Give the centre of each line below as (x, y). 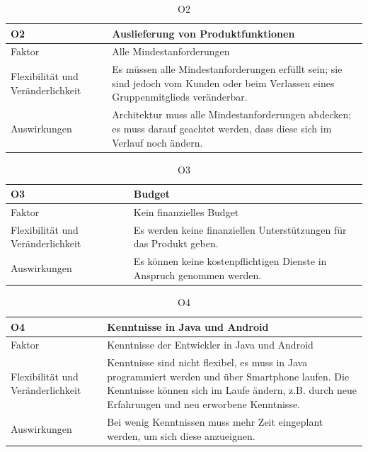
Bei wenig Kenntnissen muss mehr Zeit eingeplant (215, 421)
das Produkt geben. (176, 243)
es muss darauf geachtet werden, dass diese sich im (222, 128)
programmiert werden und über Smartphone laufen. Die (228, 376)
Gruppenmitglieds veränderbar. (180, 97)
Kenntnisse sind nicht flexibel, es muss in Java (207, 362)
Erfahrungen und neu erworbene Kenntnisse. (204, 404)
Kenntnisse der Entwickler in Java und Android (210, 345)
